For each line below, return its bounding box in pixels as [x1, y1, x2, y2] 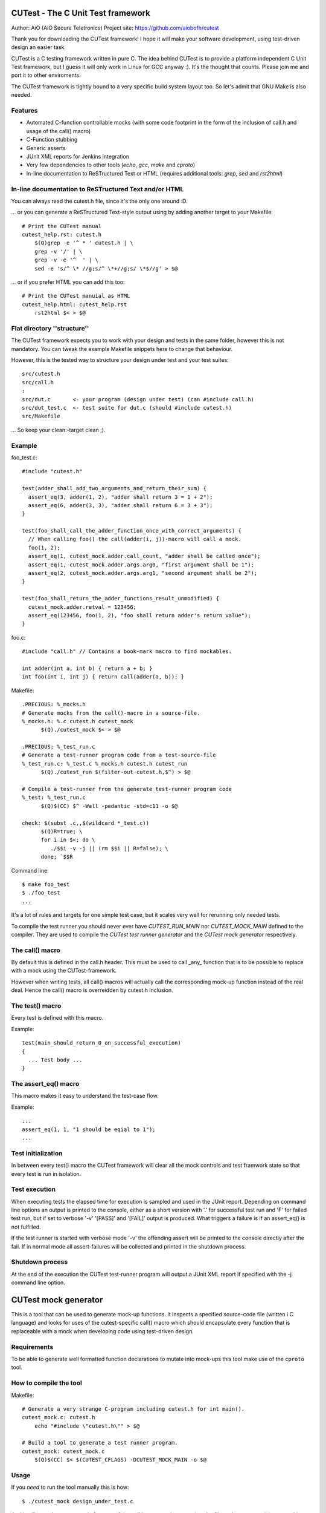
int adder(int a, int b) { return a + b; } [22, 665, 153, 672]
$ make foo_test [22, 881, 70, 888]
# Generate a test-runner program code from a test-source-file [22, 752, 217, 759]
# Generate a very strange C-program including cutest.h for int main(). [22, 1405, 245, 1413]
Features [11, 107, 38, 115]
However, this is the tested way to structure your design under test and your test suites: [11, 356, 229, 364]
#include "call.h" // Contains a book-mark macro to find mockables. [22, 648, 232, 655]
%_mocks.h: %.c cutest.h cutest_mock [22, 718, 134, 724]
